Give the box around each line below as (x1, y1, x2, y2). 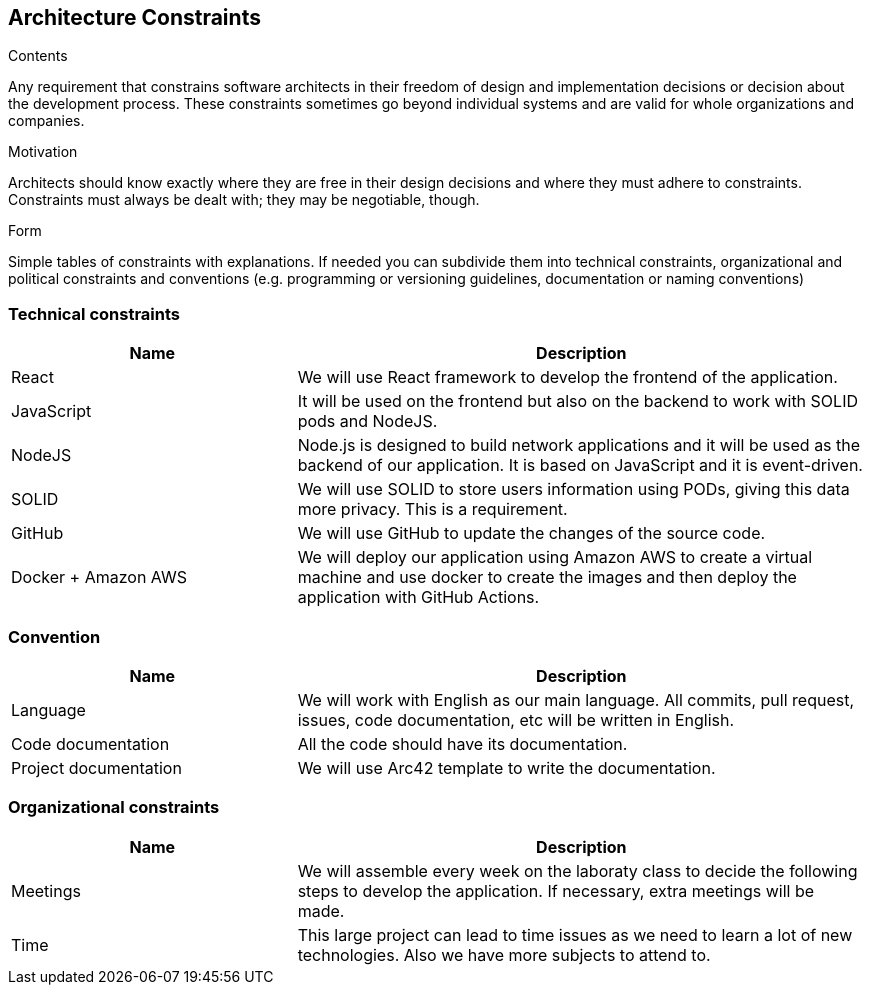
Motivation (8, 143, 78, 161)
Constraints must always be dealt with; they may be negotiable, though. (8, 191, 480, 209)
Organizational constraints (8, 797, 220, 818)
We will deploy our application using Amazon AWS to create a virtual (297, 547, 813, 568)
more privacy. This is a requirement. (297, 499, 568, 520)
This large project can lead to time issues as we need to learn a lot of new (297, 924, 853, 945)
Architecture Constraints (8, 5, 261, 30)
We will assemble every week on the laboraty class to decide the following (297, 860, 858, 881)
